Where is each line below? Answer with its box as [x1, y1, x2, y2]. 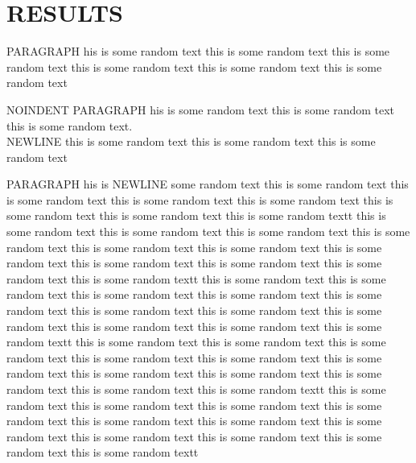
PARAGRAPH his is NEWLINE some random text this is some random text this [6, 176, 409, 192]
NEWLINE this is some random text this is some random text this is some [6, 133, 376, 150]
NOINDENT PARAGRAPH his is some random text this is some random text [6, 101, 395, 118]
